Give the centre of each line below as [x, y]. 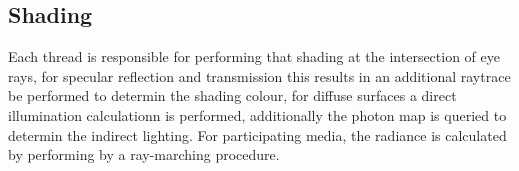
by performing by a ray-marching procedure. [144, 154]
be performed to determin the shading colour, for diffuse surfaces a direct [232, 95]
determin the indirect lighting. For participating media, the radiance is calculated [257, 134]
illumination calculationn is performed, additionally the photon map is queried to [257, 114]
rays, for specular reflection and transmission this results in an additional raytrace [259, 75]
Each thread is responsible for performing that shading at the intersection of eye [254, 56]
